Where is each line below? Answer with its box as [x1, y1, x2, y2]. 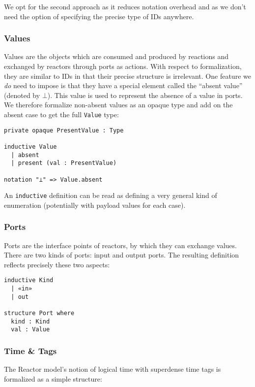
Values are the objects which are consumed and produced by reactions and [4, 51, 229, 62]
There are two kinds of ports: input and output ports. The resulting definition [4, 250, 239, 260]
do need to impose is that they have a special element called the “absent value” [4, 80, 243, 91]
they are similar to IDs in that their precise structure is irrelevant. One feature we [4, 70, 251, 81]
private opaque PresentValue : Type [4, 127, 124, 134]
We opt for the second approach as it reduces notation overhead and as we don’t [4, 1, 246, 11]
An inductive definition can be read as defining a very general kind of [4, 190, 217, 200]
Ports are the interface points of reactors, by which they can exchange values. [4, 240, 237, 250]
